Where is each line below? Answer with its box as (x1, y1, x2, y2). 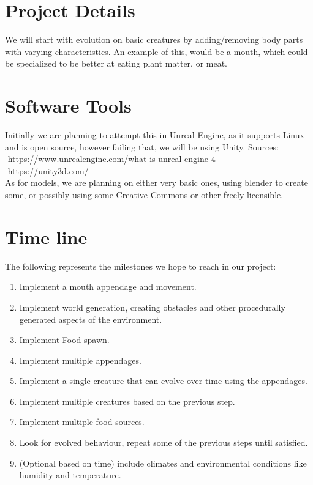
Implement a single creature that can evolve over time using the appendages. (19, 374, 307, 387)
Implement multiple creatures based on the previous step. (19, 394, 235, 407)
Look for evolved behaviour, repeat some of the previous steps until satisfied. (19, 436, 308, 449)
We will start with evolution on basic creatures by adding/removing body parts (5, 33, 303, 46)
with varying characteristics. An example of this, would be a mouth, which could (5, 45, 308, 57)
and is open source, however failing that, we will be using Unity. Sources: (5, 140, 279, 153)
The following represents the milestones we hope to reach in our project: (5, 259, 276, 272)
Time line (5, 224, 88, 249)
